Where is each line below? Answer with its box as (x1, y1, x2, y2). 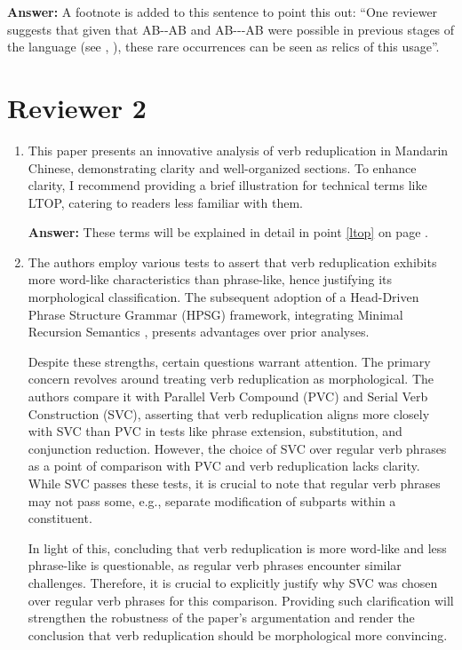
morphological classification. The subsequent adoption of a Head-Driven (28, 288, 419, 306)
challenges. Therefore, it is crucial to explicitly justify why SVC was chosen (28, 573, 438, 591)
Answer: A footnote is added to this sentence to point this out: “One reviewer (7, 3, 438, 20)
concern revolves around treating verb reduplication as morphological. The (28, 369, 434, 388)
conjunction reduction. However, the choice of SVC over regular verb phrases (28, 439, 447, 457)
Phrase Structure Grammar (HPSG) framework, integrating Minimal (28, 305, 403, 323)
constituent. (28, 509, 92, 527)
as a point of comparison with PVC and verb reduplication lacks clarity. (28, 456, 420, 475)
